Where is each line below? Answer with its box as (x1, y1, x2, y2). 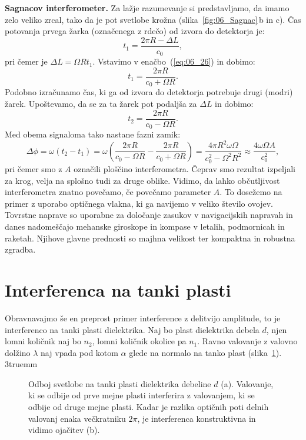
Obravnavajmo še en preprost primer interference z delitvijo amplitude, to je (5, 311, 281, 324)
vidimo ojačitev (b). (28, 424, 100, 436)
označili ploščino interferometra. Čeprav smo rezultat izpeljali (74, 163, 295, 175)
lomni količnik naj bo (5, 335, 81, 347)
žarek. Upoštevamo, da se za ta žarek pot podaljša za (5, 98, 197, 109)
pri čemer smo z (5, 163, 62, 175)
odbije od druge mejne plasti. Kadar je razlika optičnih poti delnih (28, 401, 269, 413)
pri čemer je (5, 55, 48, 68)
